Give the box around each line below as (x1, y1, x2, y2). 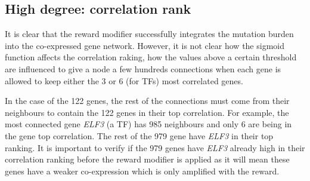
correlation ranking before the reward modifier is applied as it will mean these (5, 153, 290, 165)
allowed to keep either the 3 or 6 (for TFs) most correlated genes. (5, 74, 243, 87)
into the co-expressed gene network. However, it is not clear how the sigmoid (5, 39, 284, 51)
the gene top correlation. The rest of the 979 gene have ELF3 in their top (5, 129, 274, 142)
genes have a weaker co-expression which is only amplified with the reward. (5, 164, 280, 177)
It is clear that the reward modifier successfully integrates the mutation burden (5, 27, 294, 40)
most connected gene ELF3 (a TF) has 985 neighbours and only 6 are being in (5, 118, 292, 130)
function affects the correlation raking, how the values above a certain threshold (5, 51, 297, 63)
